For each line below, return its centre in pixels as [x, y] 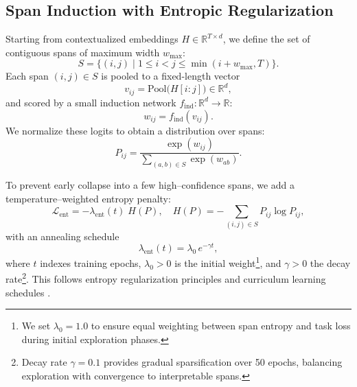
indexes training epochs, [91, 262]
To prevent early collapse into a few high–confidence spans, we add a [150, 185]
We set [36, 326]
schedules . [28, 292]
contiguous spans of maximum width [83, 52]
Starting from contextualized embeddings [92, 39]
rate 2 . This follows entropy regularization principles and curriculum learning [166, 278]
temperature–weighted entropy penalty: [88, 198]
